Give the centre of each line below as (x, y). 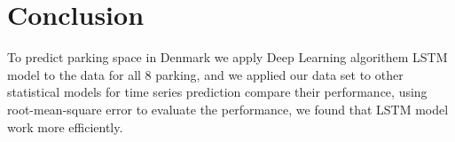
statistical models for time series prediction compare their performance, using (217, 92)
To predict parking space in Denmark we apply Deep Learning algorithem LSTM (227, 57)
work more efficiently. (65, 126)
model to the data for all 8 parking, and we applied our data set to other (205, 74)
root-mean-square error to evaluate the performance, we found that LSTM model (228, 109)
